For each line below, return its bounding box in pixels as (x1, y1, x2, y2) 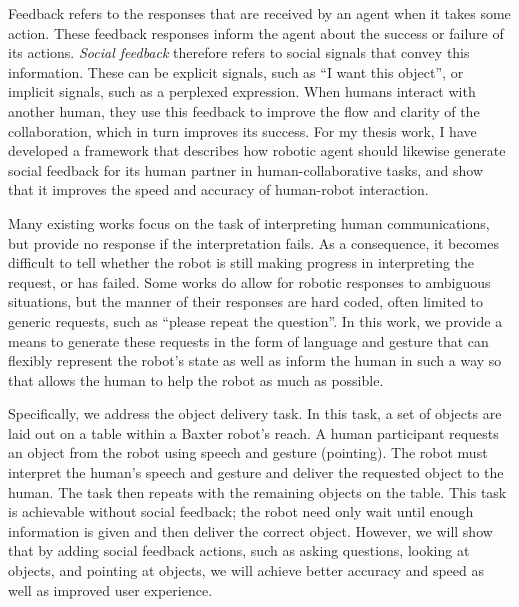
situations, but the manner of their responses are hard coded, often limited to (8, 291, 484, 312)
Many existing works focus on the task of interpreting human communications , (8, 212, 490, 233)
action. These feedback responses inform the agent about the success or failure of (8, 22, 504, 43)
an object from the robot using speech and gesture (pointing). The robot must (8, 442, 488, 463)
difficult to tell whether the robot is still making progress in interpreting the (8, 252, 475, 273)
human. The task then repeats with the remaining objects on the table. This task (8, 481, 507, 502)
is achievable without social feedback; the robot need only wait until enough (8, 501, 474, 522)
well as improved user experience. (8, 579, 213, 600)
